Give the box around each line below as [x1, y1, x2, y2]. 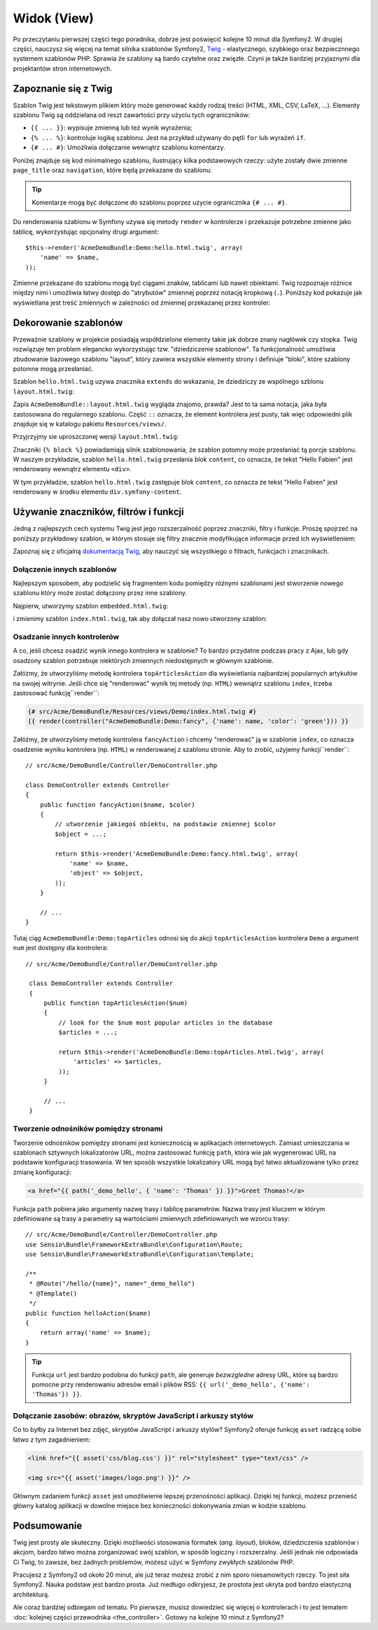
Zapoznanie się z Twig [13, 83, 113, 95]
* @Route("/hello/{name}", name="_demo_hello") [29, 1280, 195, 1288]
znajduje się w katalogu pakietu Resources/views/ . [13, 419, 167, 428]
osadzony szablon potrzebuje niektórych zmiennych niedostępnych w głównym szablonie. [13, 656, 274, 664]
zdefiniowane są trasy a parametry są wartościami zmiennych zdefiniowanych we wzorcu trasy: [13, 1215, 290, 1223]
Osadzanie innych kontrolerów [13, 632, 120, 642]
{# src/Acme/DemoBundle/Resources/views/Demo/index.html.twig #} [27, 707, 257, 716]
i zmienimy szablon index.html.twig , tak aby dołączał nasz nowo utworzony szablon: [13, 615, 267, 623]
